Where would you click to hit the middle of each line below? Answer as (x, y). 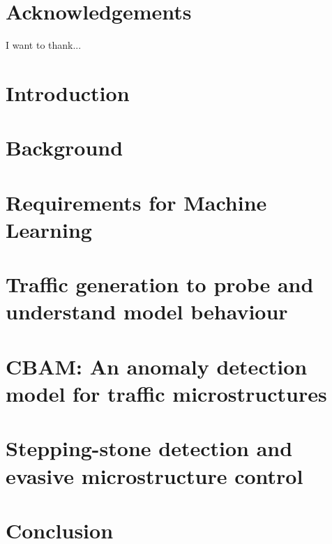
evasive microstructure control (154, 475)
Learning (49, 229)
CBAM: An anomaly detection (157, 366)
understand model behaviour (147, 311)
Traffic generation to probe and (160, 284)
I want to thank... (44, 45)
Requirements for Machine (136, 202)
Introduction (68, 92)
